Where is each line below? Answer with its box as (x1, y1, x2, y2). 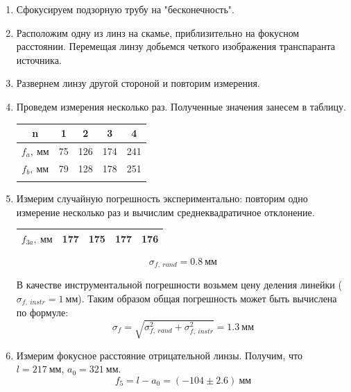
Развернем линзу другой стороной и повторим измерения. (16, 76, 260, 90)
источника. (16, 52, 62, 67)
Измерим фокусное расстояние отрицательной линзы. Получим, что (16, 348, 302, 362)
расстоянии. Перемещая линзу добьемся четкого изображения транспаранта (16, 39, 335, 54)
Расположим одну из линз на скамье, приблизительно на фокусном (16, 25, 300, 40)
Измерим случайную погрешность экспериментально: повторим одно (16, 191, 308, 206)
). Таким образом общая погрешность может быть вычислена (78, 291, 337, 305)
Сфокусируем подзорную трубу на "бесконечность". (16, 2, 234, 16)
